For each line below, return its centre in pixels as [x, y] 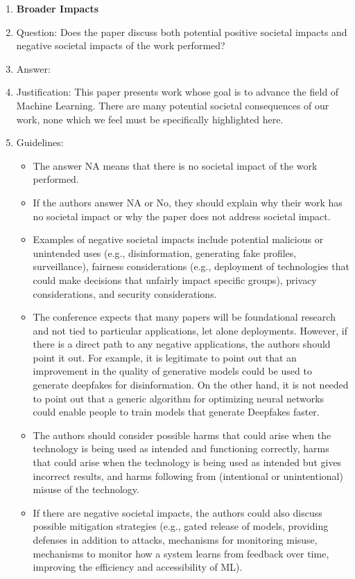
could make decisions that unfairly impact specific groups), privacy [175, 279]
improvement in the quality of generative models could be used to [172, 371]
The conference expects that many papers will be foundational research [184, 317]
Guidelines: [40, 142]
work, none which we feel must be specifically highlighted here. [150, 119]
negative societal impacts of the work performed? [121, 45]
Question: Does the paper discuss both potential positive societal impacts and [182, 32]
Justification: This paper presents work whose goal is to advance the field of [177, 92]
